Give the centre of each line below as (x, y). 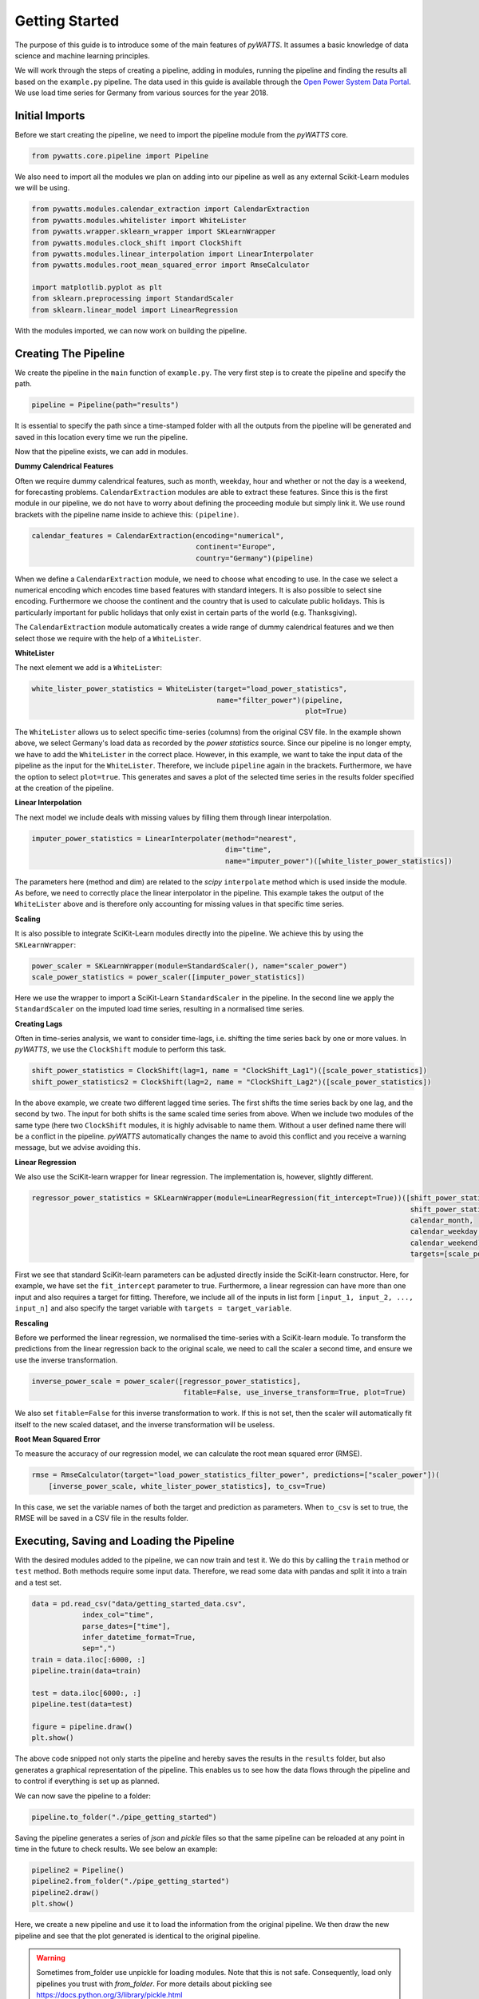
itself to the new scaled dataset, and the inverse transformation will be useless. (145, 1424)
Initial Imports (50, 116)
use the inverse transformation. (66, 1360)
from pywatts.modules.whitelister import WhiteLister (139, 220)
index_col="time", (118, 1615)
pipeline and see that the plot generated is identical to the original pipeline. (138, 1936)
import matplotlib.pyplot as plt (97, 287)
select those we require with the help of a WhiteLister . (108, 638)
